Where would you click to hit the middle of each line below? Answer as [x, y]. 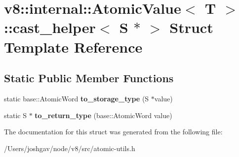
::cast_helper [50, 27]
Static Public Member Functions [89, 78]
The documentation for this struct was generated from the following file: [113, 132]
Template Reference [73, 47]
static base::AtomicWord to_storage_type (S [77, 98]
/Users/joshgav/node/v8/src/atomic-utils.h [70, 148]
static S [15, 115]
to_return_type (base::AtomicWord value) [103, 115]
